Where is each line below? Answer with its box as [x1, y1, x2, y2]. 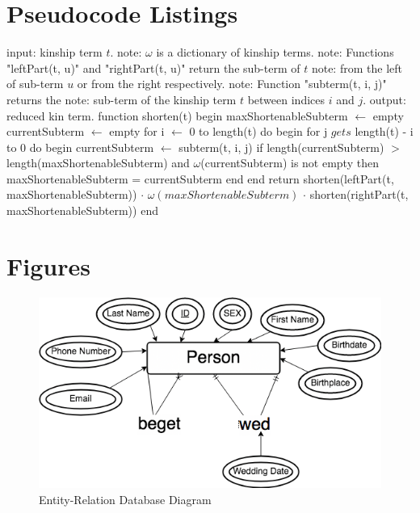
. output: [363, 90, 406, 107]
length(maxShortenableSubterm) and [6, 154, 190, 171]
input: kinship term [6, 44, 103, 61]
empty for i [109, 123, 165, 140]
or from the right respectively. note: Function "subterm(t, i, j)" [77, 75, 387, 92]
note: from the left [311, 59, 402, 76]
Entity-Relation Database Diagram [39, 490, 212, 507]
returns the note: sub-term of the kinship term [6, 90, 237, 107]
